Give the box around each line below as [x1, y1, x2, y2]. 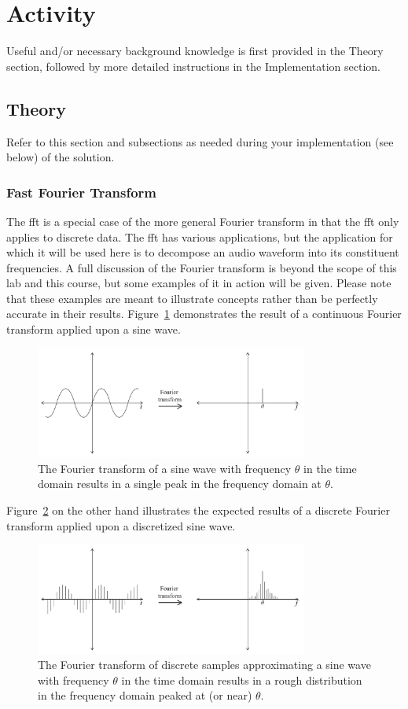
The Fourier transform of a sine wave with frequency [38, 460, 292, 476]
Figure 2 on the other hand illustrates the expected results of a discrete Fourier [6, 501, 390, 518]
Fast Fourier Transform [6, 182, 157, 201]
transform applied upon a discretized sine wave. [6, 517, 236, 534]
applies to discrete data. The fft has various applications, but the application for [6, 228, 393, 245]
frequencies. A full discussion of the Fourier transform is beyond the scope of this [6, 259, 397, 275]
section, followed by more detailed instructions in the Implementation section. [6, 57, 380, 74]
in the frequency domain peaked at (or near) [38, 687, 252, 703]
